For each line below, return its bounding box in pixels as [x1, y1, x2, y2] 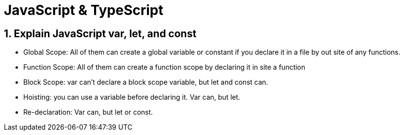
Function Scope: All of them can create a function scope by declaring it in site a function [23, 63, 306, 72]
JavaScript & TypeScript [4, 2, 163, 18]
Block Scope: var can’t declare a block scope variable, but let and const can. [23, 78, 268, 87]
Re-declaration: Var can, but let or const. [23, 108, 153, 117]
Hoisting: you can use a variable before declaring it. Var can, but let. [23, 93, 241, 102]
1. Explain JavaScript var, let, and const [4, 27, 196, 40]
